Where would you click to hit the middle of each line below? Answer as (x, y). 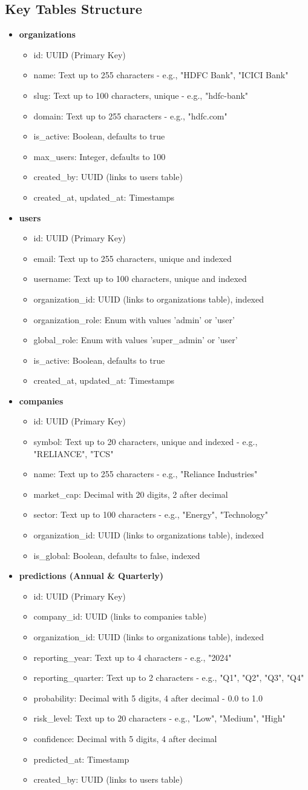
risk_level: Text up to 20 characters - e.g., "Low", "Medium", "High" (159, 718)
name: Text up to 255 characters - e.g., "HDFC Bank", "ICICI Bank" (161, 75)
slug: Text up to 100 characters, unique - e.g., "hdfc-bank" (141, 95)
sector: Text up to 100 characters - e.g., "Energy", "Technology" (151, 514)
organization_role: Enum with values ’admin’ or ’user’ (134, 319)
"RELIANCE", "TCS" (74, 453)
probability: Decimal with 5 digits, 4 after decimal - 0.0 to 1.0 (148, 698)
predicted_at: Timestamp (81, 759)
